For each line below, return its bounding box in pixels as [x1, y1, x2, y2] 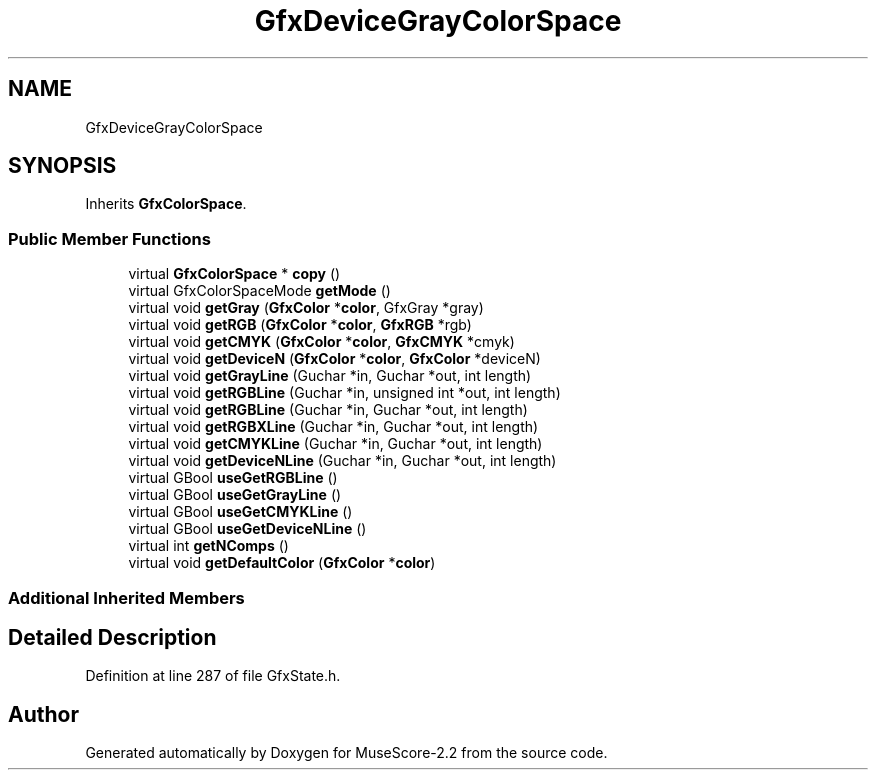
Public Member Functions [8, 228, 211, 249]
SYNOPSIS [8, 153, 117, 179]
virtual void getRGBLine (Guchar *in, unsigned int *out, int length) [128, 384, 561, 402]
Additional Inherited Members [8, 587, 245, 608]
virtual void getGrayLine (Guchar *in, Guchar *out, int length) [128, 367, 532, 385]
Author [8, 701, 79, 727]
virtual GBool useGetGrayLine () [128, 486, 342, 504]
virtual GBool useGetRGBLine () [128, 469, 338, 487]
